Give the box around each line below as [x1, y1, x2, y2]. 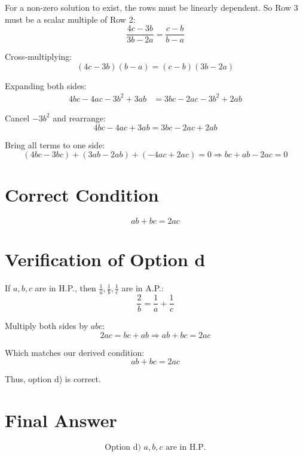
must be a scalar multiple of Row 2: [5, 13, 136, 25]
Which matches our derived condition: [5, 346, 145, 358]
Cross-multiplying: [5, 50, 72, 63]
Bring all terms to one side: [5, 138, 105, 151]
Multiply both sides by [5, 319, 88, 332]
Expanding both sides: [5, 79, 87, 92]
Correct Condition [5, 182, 159, 207]
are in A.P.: [121, 282, 164, 294]
